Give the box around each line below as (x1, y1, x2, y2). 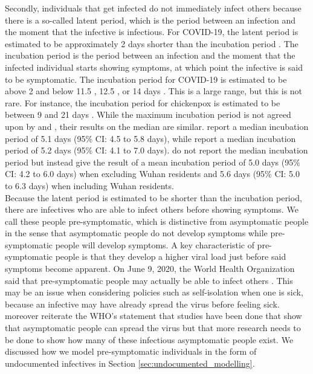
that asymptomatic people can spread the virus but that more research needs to (5, 321, 301, 334)
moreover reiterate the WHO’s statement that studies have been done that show (5, 309, 302, 322)
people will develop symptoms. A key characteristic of (55, 238, 254, 251)
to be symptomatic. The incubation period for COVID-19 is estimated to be (5, 73, 287, 85)
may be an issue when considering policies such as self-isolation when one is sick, (5, 286, 303, 298)
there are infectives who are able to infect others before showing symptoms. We (5, 203, 298, 216)
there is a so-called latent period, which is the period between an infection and (5, 13, 296, 26)
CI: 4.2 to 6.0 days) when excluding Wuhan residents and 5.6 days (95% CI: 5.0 (5, 167, 300, 180)
